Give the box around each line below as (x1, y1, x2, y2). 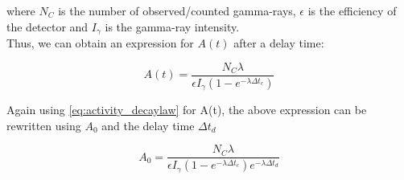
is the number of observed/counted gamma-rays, (58, 2, 296, 18)
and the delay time (101, 117, 195, 133)
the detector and (6, 18, 89, 35)
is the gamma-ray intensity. (105, 18, 240, 35)
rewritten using (6, 117, 81, 133)
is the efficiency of (307, 2, 397, 18)
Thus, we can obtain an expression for (6, 35, 194, 51)
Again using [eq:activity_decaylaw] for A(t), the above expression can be (6, 101, 367, 117)
